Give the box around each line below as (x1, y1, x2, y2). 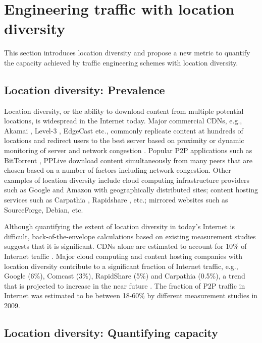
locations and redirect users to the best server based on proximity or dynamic (4, 135, 244, 146)
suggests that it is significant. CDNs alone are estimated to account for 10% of (4, 241, 247, 251)
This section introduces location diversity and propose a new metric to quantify (4, 47, 250, 58)
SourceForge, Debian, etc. (4, 204, 83, 215)
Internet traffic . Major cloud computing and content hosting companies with (4, 251, 243, 261)
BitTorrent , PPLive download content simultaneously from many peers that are (4, 155, 253, 165)
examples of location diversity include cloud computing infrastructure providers (4, 174, 249, 185)
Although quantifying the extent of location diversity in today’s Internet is (4, 221, 235, 232)
